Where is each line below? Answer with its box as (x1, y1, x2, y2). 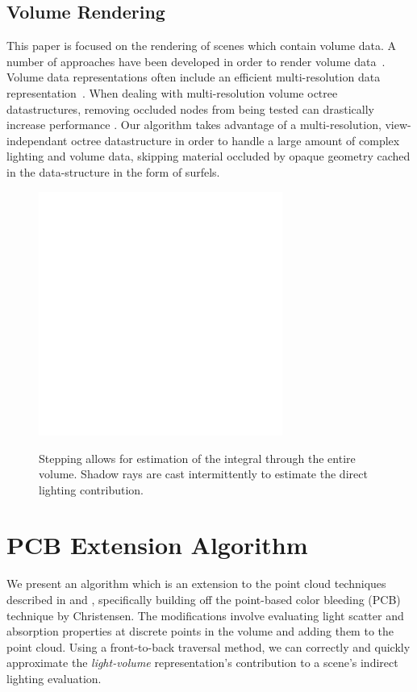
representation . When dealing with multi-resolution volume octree (6, 84, 338, 101)
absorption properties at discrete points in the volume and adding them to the (6, 623, 394, 640)
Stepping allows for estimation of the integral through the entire (39, 449, 356, 466)
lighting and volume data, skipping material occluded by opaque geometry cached (6, 148, 411, 165)
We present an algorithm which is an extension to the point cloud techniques (6, 575, 386, 592)
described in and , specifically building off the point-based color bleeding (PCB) (6, 591, 401, 607)
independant (6, 131, 68, 148)
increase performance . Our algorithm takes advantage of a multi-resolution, (6, 116, 382, 133)
